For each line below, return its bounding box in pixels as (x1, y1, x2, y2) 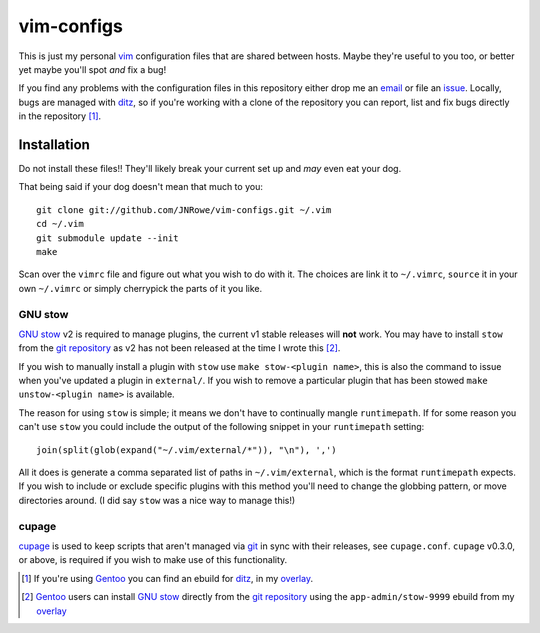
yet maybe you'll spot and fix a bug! (18, 63, 167, 75)
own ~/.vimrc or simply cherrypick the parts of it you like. (18, 282, 263, 294)
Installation (18, 136, 90, 153)
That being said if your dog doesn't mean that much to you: (18, 181, 264, 193)
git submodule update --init (36, 232, 179, 244)
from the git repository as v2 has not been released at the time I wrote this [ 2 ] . (18, 342, 341, 354)
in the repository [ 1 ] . (18, 110, 102, 122)
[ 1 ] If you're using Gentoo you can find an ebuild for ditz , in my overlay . (21, 572, 314, 584)
